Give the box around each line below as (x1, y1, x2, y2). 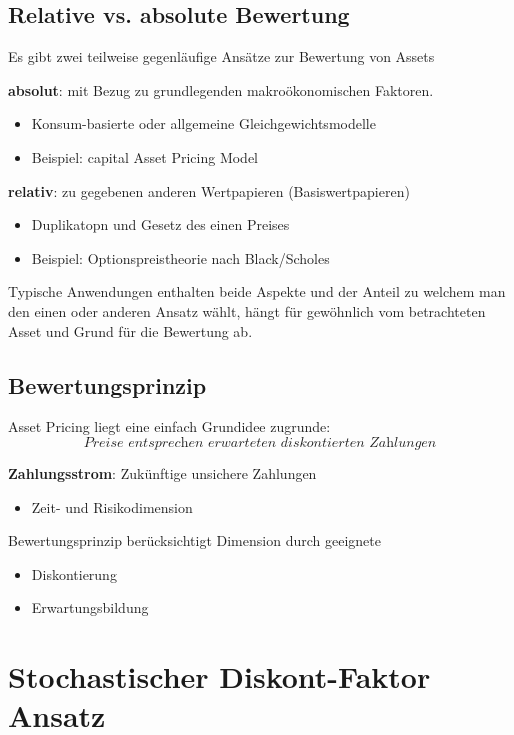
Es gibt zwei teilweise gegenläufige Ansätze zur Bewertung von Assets (8, 46, 435, 67)
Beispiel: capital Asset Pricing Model (31, 146, 259, 167)
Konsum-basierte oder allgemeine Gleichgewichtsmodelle (31, 113, 376, 134)
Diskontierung (31, 563, 117, 584)
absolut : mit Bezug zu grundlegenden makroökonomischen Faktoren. (8, 79, 434, 100)
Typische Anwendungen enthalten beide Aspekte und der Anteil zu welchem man (8, 281, 506, 302)
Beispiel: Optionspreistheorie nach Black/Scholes (31, 247, 330, 268)
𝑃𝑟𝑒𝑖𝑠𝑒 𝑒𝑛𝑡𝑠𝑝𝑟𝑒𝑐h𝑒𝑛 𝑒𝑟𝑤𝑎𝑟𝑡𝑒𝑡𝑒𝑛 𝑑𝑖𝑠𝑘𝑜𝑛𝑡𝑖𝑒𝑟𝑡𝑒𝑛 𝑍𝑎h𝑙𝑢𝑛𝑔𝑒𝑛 (83, 435, 437, 450)
